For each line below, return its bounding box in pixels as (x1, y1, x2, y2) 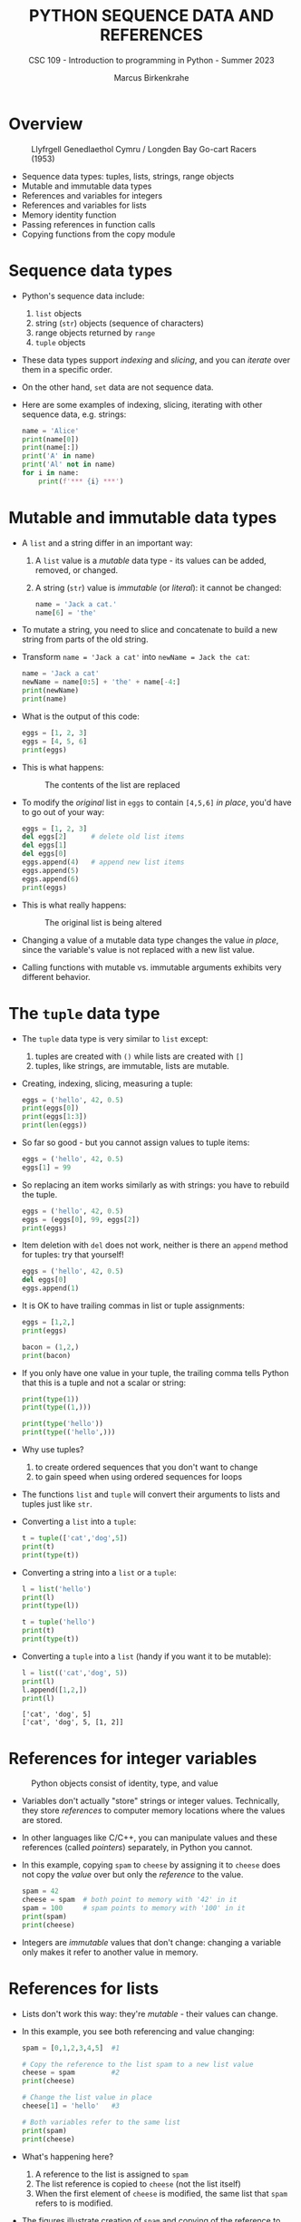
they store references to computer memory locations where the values (21, 1805, 286, 1816)
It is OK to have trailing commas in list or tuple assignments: (21, 1300, 246, 1311)
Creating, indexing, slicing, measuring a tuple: (21, 1078, 193, 1089)
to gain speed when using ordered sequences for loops (34, 1471, 242, 1482)
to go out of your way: (21, 806, 105, 817)
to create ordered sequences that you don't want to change (34, 1461, 258, 1472)
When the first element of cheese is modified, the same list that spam (34, 2188, 287, 2198)
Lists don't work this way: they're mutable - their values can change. (21, 2008, 278, 2019)
